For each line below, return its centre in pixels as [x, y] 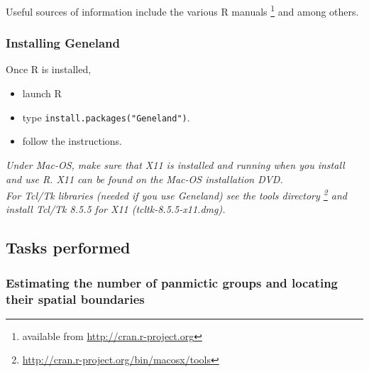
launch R [42, 93]
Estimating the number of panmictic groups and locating [172, 282]
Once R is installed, [49, 69]
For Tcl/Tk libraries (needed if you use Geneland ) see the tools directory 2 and [177, 194]
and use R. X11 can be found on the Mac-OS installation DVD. [144, 179]
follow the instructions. [72, 141]
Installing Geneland [63, 43]
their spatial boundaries [75, 299]
